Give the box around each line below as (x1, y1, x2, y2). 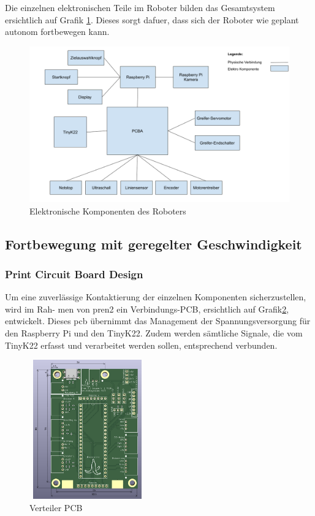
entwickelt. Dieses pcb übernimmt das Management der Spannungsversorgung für (5, 314, 311, 327)
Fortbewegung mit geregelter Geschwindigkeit (5, 234, 302, 253)
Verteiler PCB (29, 501, 83, 514)
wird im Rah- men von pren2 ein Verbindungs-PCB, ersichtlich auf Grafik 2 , (5, 302, 289, 315)
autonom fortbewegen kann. (5, 25, 110, 38)
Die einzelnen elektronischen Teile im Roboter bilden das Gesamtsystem (5, 1, 275, 13)
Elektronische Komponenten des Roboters (29, 204, 186, 217)
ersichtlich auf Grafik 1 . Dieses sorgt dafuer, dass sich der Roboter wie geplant (5, 13, 299, 26)
